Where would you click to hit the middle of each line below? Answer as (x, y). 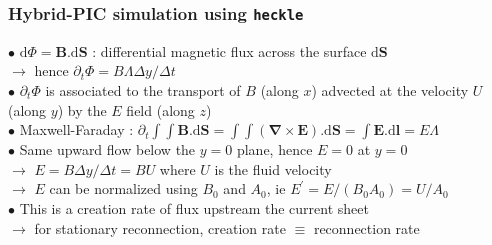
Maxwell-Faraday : (76, 129)
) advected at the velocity (390, 89)
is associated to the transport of (143, 89)
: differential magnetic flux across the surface (229, 50)
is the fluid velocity (273, 168)
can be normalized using (123, 188)
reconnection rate (366, 227)
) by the (82, 109)
